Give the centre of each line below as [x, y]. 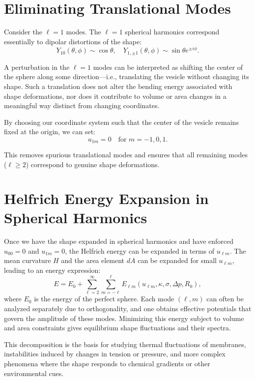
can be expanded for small [177, 260]
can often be [225, 299]
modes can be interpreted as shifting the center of [168, 67]
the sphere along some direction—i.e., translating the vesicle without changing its [127, 76]
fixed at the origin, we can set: [50, 132]
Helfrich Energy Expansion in [106, 198]
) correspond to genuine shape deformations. [93, 164]
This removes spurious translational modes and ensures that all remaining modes [126, 155]
